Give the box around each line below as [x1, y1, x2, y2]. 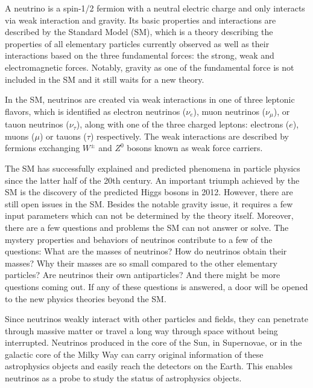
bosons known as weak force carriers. [127, 141, 263, 154]
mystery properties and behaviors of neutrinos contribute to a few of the [5, 233, 273, 245]
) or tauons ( [39, 129, 87, 142]
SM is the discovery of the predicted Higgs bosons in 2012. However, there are [5, 186, 293, 198]
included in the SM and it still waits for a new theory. [5, 73, 204, 85]
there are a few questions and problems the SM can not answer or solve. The [5, 221, 289, 233]
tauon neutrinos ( [5, 118, 69, 131]
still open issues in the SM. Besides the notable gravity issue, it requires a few [5, 197, 293, 210]
